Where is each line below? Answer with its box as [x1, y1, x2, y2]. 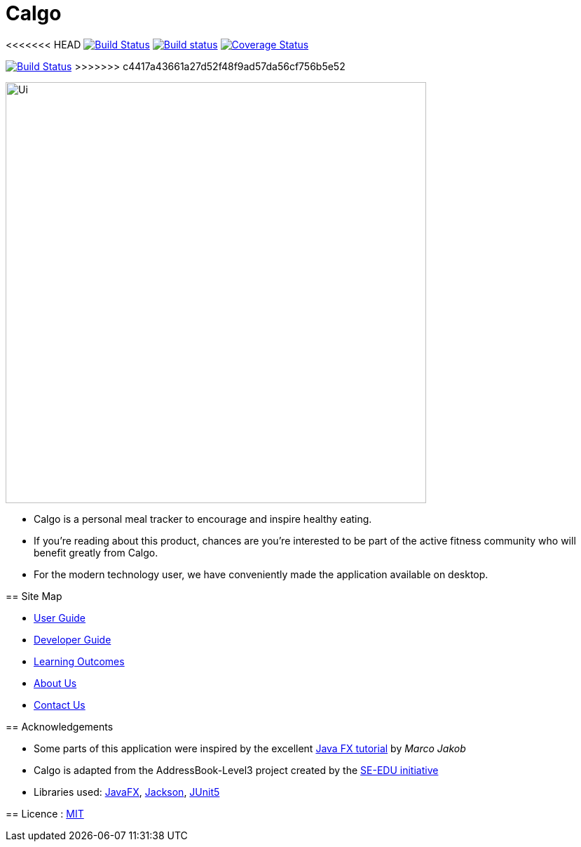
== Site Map [6, 589, 62, 602]
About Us [34, 676, 77, 689]
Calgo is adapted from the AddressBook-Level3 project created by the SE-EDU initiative [34, 763, 439, 776]
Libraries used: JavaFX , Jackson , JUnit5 [34, 785, 220, 798]
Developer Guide [34, 633, 111, 646]
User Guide [34, 611, 86, 624]
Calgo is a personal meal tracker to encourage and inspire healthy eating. [34, 512, 372, 525]
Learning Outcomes [34, 655, 125, 667]
